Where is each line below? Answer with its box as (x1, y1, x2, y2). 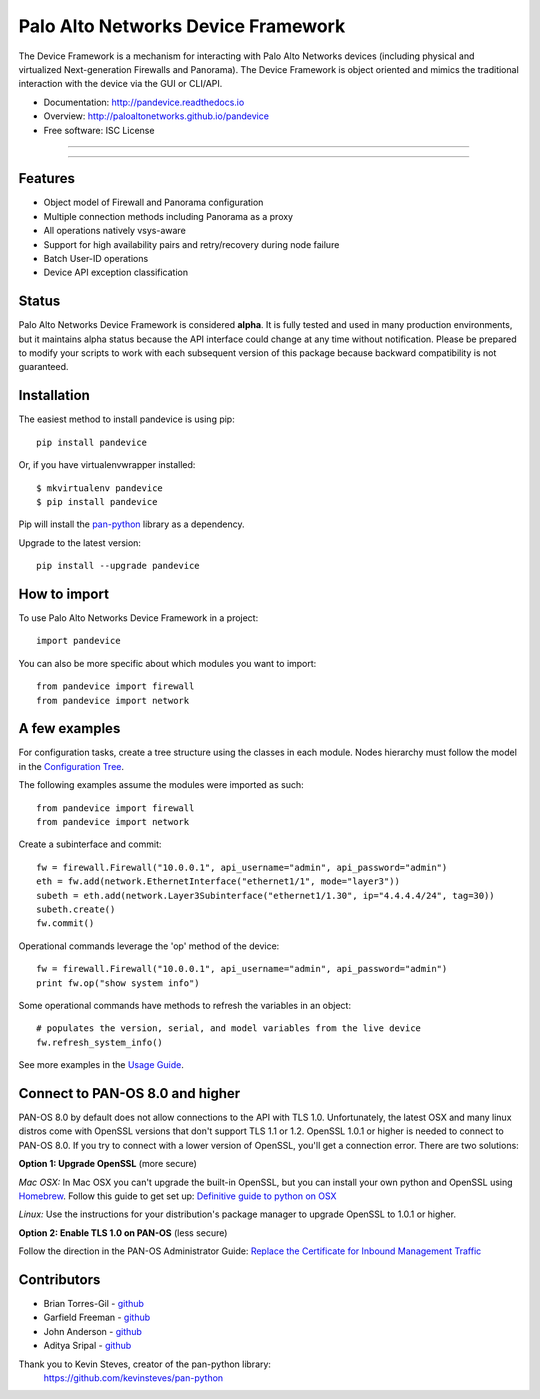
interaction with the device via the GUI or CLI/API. (18, 78, 223, 90)
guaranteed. (18, 361, 69, 373)
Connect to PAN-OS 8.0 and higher (18, 1085, 241, 1102)
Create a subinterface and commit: (18, 838, 162, 850)
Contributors (18, 1271, 101, 1288)
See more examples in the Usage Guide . (18, 1059, 184, 1071)
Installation (18, 387, 90, 404)
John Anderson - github (43, 1325, 142, 1337)
